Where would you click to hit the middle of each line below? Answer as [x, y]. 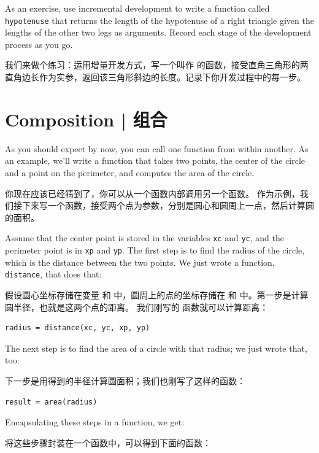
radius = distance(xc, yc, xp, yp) [78, 328]
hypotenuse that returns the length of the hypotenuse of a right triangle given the [159, 20]
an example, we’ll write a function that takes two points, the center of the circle [155, 161]
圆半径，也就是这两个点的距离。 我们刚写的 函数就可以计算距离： [137, 307]
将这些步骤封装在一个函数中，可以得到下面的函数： [108, 442]
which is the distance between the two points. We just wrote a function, [140, 262]
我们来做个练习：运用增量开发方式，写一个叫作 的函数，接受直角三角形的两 [157, 65]
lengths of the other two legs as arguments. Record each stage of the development [158, 32]
